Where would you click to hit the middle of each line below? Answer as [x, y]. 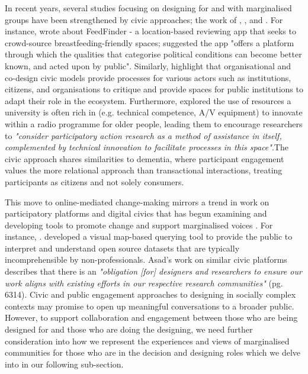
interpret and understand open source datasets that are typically [122, 248]
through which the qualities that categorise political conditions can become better [153, 54]
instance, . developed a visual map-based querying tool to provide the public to [149, 236]
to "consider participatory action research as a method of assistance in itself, [143, 135]
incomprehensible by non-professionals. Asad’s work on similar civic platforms [146, 259]
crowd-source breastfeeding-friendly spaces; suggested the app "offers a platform [150, 42]
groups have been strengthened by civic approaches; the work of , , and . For [144, 19]
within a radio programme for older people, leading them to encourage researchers [154, 123]
